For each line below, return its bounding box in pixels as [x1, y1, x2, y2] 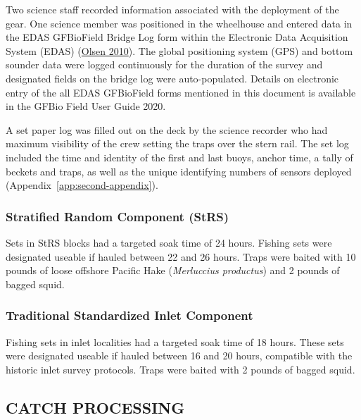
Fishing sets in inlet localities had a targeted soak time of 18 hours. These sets [6, 334, 344, 349]
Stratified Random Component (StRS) [6, 207, 229, 225]
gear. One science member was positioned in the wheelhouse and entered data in [6, 16, 353, 30]
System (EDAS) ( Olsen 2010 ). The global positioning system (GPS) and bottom [6, 43, 353, 58]
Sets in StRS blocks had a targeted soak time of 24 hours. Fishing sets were [6, 235, 332, 249]
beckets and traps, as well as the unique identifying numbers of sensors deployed [6, 163, 352, 178]
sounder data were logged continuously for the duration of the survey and [6, 57, 323, 72]
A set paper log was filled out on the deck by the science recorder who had [6, 122, 328, 137]
